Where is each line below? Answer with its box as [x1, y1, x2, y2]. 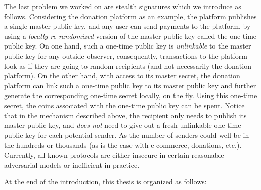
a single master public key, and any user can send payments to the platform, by [4, 21, 251, 31]
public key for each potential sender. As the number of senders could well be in [4, 129, 249, 140]
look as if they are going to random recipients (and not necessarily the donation [4, 60, 251, 71]
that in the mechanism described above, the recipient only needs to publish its [4, 110, 247, 120]
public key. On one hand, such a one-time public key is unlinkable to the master [4, 40, 251, 51]
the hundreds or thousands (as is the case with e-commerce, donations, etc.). [4, 139, 242, 150]
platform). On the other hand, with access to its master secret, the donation [4, 70, 240, 81]
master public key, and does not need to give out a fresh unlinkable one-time [4, 120, 241, 130]
